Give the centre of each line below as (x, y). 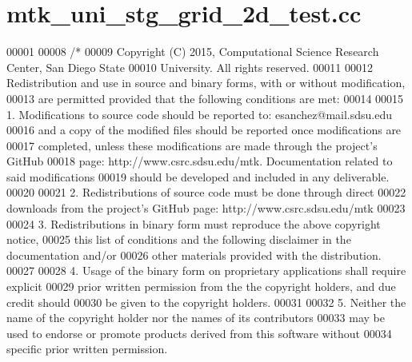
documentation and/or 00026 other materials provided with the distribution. (194, 255)
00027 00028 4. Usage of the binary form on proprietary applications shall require (206, 271)
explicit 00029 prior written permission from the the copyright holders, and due (201, 286)
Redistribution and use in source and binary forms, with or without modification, (206, 83)
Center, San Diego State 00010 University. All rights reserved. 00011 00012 (190, 67)
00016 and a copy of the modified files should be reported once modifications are (204, 130)
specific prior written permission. (87, 349)
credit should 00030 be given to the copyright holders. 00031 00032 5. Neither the (206, 302)
